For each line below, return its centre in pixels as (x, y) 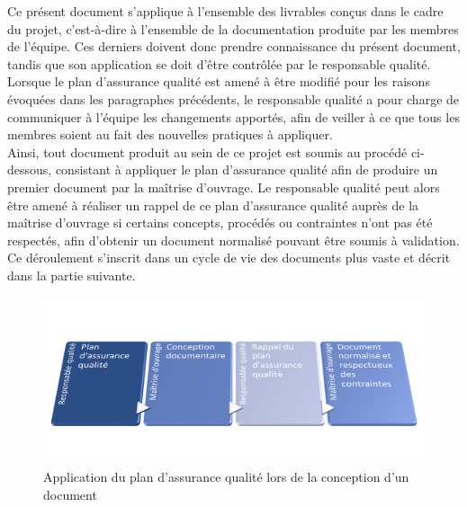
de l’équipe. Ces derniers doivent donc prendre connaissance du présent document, (234, 46)
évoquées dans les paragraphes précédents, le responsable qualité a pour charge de (233, 98)
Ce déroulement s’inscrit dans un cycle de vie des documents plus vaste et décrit (229, 258)
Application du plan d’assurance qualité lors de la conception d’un (226, 476)
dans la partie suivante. (72, 275)
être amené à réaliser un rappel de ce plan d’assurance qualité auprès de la (213, 205)
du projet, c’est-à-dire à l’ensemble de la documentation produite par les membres (233, 28)
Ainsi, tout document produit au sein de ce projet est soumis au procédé (207, 151)
